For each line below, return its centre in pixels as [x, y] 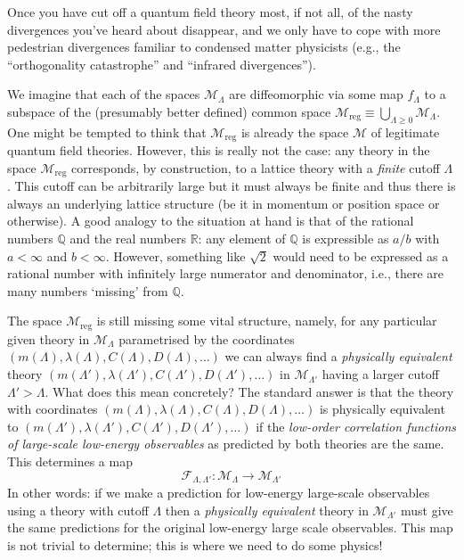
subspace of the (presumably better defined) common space [169, 111]
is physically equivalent [382, 409]
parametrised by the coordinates [207, 338]
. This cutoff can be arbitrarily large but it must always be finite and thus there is [232, 186]
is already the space [295, 132]
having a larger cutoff [380, 374]
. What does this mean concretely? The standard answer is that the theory [249, 391]
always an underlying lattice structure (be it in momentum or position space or [224, 203]
